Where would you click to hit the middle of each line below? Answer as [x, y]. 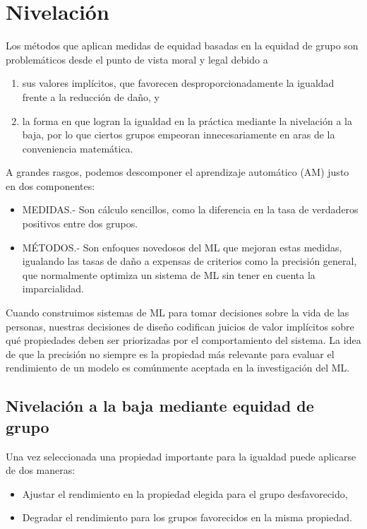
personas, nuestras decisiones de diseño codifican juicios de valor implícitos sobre [180, 326]
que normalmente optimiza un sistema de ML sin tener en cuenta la [169, 274]
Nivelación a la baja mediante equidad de [160, 406]
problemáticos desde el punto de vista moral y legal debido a [137, 59]
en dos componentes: [50, 185]
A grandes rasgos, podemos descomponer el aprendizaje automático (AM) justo [178, 172]
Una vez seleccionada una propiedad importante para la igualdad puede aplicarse [181, 456]
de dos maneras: [41, 470]
